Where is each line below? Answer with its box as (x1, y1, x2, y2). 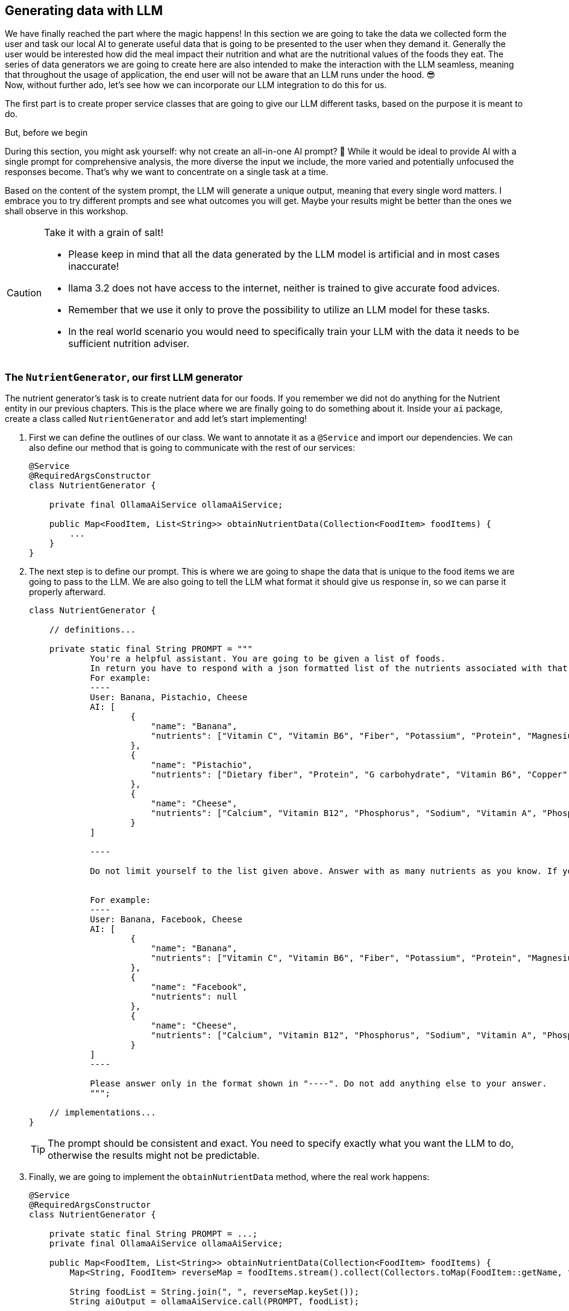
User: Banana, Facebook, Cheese (90, 914, 243, 925)
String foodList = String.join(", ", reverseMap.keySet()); (69, 1287, 359, 1297)
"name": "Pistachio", (151, 760, 253, 770)
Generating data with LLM (5, 3, 163, 18)
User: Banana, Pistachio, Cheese (90, 692, 248, 703)
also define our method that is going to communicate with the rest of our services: (29, 442, 356, 453)
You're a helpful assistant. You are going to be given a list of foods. (90, 654, 446, 664)
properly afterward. (29, 587, 106, 598)
